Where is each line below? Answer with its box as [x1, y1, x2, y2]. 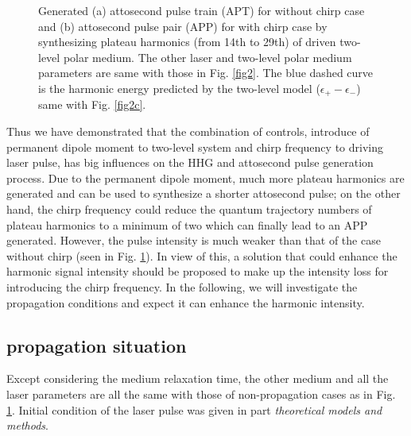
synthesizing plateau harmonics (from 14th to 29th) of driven [38, 33, 336, 50]
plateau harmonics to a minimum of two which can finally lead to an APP [6, 216, 368, 233]
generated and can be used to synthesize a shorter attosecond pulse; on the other [6, 185, 401, 202]
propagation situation [6, 333, 187, 357]
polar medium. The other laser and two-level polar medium [63, 48, 352, 65]
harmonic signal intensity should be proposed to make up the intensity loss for [6, 263, 389, 280]
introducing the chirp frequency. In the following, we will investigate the [6, 278, 358, 295]
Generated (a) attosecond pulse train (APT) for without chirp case [38, 2, 365, 18]
